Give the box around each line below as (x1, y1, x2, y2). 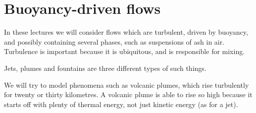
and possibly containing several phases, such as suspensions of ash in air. (4, 36, 225, 47)
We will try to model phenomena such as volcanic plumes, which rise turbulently (4, 79, 249, 90)
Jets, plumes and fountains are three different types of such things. (4, 62, 206, 73)
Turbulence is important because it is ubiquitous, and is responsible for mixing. (4, 46, 245, 56)
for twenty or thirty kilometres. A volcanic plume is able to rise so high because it (4, 89, 253, 100)
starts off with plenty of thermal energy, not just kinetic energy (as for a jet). (4, 99, 238, 109)
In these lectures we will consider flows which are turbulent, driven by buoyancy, (4, 27, 248, 37)
